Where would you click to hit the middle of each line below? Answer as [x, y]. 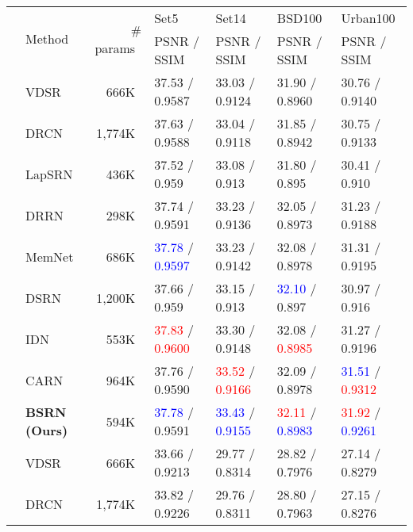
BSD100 [299, 18]
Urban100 [368, 18]
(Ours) [47, 430]
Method [47, 38]
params [115, 48]
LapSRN [49, 174]
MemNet [50, 256]
